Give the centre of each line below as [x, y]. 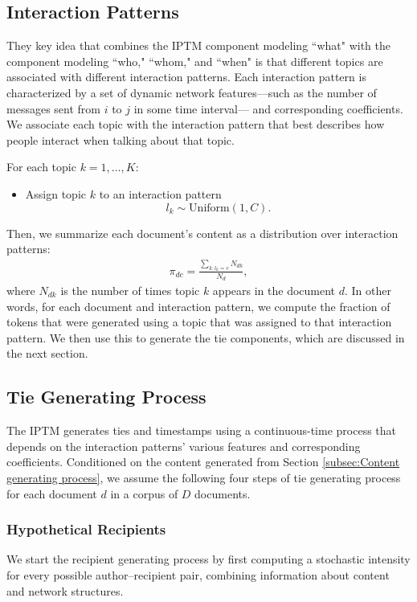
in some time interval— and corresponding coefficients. [268, 108]
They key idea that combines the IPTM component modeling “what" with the [198, 45]
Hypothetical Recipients [86, 529]
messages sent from [53, 108]
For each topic [41, 167]
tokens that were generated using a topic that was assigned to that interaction [199, 322]
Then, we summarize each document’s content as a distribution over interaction [202, 233]
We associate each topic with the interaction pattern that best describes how [196, 124]
